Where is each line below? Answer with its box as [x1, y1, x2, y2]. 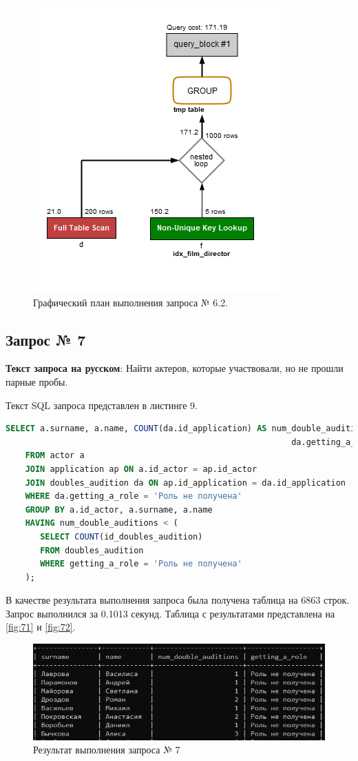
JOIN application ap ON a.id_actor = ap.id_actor [25, 464, 257, 474]
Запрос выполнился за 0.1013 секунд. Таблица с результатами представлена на [6, 606, 335, 620]
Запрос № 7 [6, 328, 86, 350]
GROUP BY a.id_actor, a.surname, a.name [25, 504, 213, 515]
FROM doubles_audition [40, 545, 144, 555]
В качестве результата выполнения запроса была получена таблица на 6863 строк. [6, 593, 350, 607]
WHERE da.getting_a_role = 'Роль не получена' [25, 491, 242, 502]
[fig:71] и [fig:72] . [6, 620, 76, 634]
